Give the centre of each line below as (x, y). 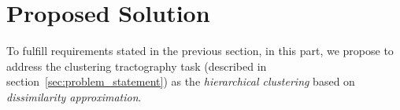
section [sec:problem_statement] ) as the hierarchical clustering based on (181, 81)
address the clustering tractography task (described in (137, 66)
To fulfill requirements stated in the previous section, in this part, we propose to (200, 51)
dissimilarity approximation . (74, 96)
